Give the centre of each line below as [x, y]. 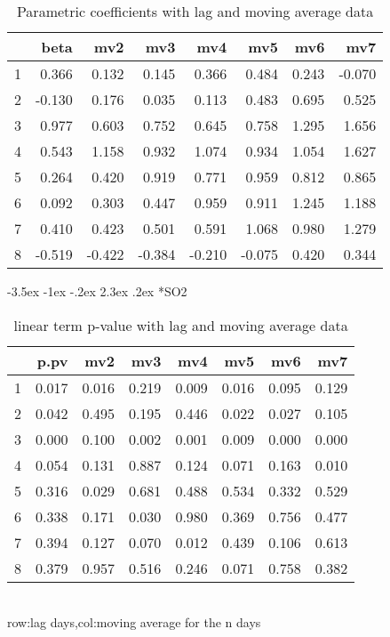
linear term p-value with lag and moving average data [181, 325]
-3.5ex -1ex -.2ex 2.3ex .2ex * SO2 [97, 291]
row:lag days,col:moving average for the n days [134, 622]
